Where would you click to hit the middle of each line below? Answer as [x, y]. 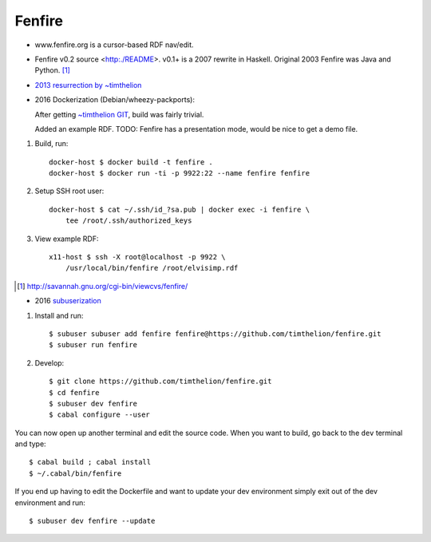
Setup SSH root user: [69, 191]
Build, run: [51, 144]
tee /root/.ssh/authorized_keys [129, 221]
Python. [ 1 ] [53, 70]
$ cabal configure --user [100, 415]
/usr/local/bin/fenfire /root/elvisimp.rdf [152, 268]
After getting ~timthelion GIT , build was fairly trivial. [119, 114]
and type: [31, 444]
